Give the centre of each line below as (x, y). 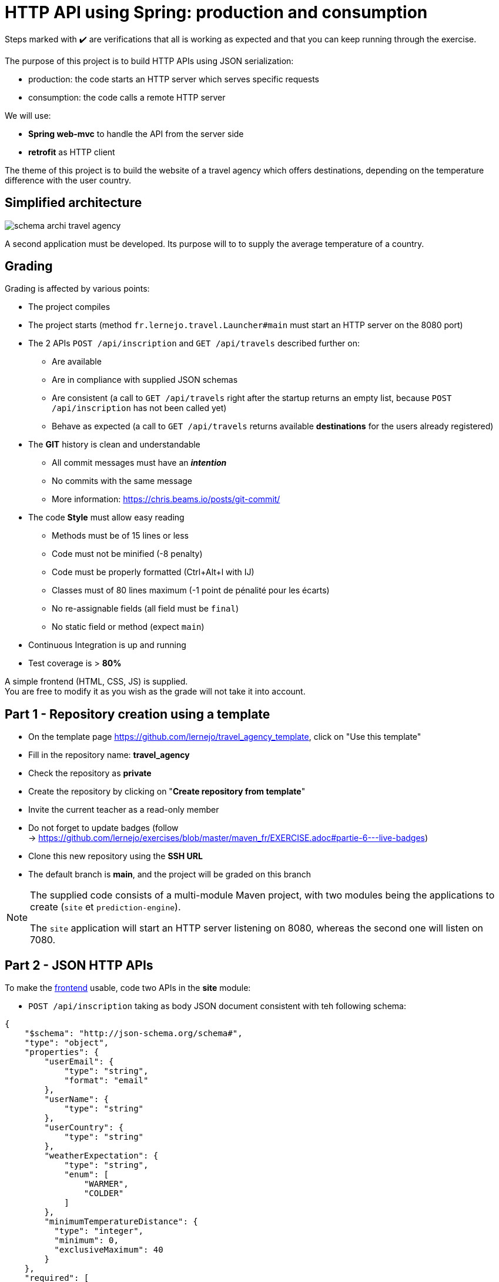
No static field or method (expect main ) (128, 627)
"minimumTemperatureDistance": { (121, 1222)
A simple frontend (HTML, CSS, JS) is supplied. (96, 682)
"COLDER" (104, 1193)
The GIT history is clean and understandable (114, 445)
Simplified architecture (73, 203)
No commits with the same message (122, 481)
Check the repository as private (90, 773)
